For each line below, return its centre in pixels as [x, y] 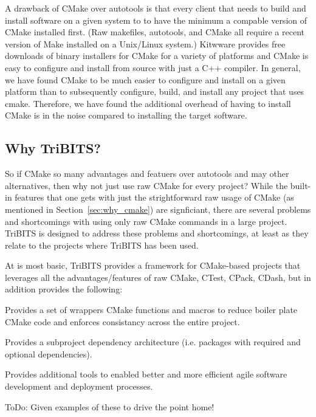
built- [301, 185]
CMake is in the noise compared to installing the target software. [126, 115]
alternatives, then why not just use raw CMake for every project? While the [146, 185]
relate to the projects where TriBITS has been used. [102, 245]
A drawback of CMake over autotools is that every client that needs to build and [156, 8]
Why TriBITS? [53, 148]
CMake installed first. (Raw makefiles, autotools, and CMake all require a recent [155, 32]
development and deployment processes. [79, 386]
